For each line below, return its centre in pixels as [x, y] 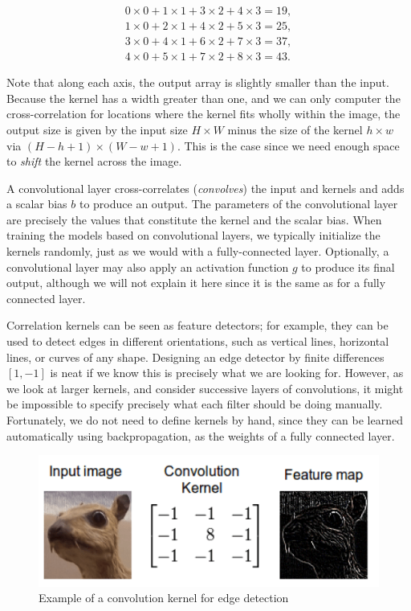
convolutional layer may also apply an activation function [148, 267]
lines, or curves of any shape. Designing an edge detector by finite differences [195, 357]
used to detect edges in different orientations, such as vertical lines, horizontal [198, 341]
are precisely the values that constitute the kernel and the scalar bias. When [194, 219]
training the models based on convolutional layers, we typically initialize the [193, 235]
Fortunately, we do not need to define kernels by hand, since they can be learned [205, 420]
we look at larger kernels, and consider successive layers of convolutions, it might [205, 388]
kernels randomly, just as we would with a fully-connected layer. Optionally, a [198, 251]
